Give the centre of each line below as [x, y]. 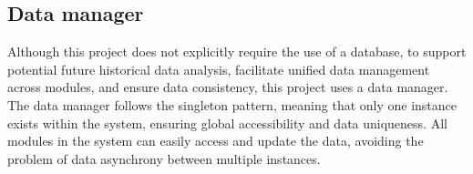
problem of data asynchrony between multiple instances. [164, 158]
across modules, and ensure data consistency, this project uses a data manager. [228, 87]
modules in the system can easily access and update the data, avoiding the [216, 141]
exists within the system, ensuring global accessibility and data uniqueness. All [227, 123]
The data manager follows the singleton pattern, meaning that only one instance [232, 104]
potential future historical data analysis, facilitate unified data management [219, 69]
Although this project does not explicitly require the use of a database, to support [237, 51]
